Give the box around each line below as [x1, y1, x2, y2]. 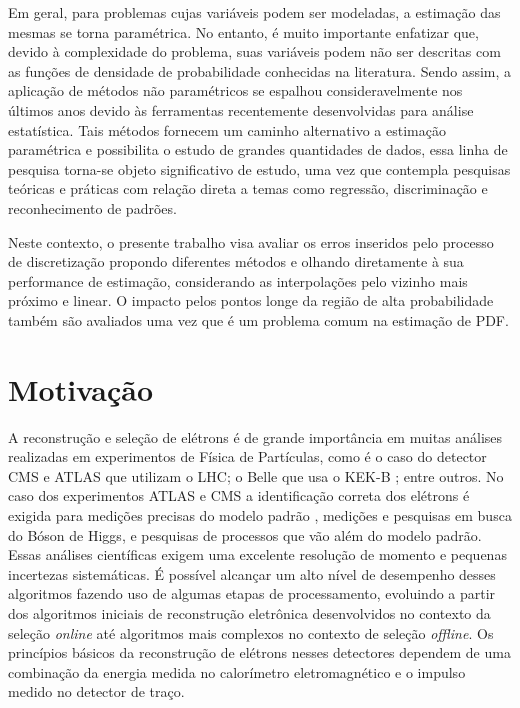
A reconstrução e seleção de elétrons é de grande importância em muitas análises [8, 426, 503, 447]
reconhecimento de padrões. [8, 197, 177, 218]
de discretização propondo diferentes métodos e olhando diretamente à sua [8, 251, 464, 272]
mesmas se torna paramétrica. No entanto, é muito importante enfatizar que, [8, 21, 479, 42]
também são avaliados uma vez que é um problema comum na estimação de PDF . [8, 309, 509, 330]
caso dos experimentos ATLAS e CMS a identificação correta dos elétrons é [8, 485, 470, 506]
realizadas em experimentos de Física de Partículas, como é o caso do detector [8, 446, 487, 467]
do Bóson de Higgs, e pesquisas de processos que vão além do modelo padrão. [8, 524, 482, 545]
